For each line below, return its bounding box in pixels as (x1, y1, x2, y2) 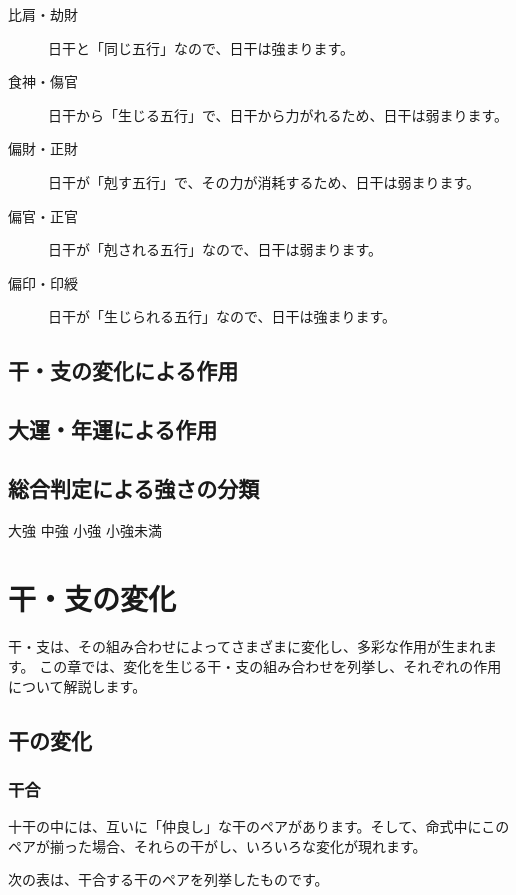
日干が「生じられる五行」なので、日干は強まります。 (48, 306, 397, 327)
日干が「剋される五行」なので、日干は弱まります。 (48, 239, 383, 260)
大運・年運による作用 (8, 414, 218, 445)
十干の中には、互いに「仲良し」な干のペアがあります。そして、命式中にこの (8, 816, 510, 837)
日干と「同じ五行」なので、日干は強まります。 (48, 37, 355, 58)
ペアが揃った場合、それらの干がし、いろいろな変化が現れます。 (8, 835, 427, 856)
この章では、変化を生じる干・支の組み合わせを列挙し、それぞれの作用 (39, 656, 502, 677)
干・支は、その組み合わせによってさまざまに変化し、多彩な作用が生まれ (8, 636, 483, 657)
